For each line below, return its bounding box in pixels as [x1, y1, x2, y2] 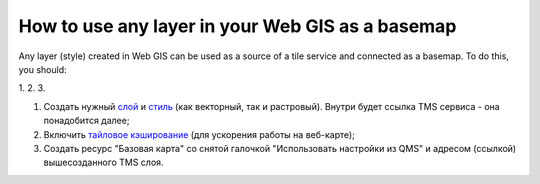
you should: [18, 63, 67, 75]
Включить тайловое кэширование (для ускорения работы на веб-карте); [43, 128, 355, 140]
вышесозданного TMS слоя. [43, 156, 164, 169]
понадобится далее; [43, 115, 130, 127]
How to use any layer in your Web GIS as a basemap [18, 15, 457, 37]
